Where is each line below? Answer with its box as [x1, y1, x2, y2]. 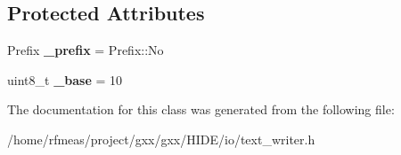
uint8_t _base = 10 [7, 70, 123, 89]
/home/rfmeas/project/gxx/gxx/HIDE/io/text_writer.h [7, 129, 315, 148]
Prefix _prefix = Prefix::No [7, 41, 164, 59]
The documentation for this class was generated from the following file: [7, 100, 395, 119]
